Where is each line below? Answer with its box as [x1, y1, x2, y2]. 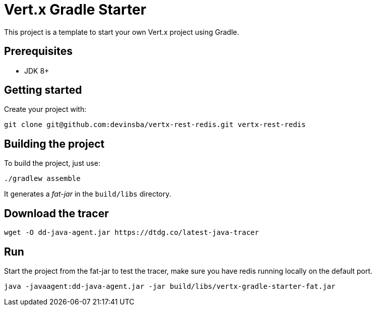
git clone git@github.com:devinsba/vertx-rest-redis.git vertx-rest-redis [4, 120, 306, 129]
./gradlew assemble [4, 174, 81, 183]
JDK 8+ [24, 66, 49, 75]
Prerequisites [4, 45, 73, 58]
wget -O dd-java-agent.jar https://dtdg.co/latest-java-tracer [4, 228, 259, 237]
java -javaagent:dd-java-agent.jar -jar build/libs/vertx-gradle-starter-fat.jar [4, 282, 336, 290]
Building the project [4, 137, 105, 150]
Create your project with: [4, 105, 87, 114]
